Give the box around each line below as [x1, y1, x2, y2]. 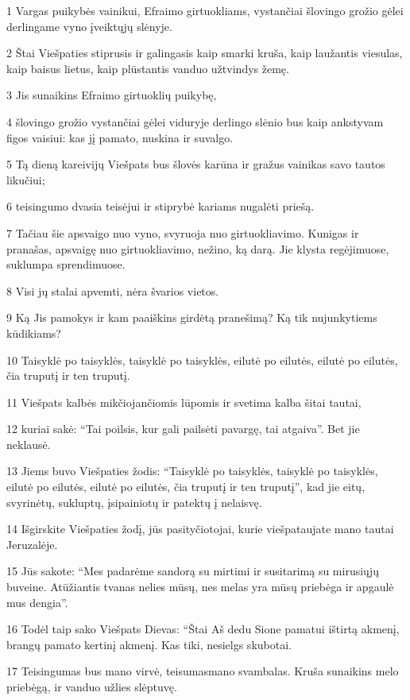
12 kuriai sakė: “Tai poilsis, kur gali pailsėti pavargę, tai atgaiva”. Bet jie [6, 420, 360, 437]
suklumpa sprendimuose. [6, 256, 126, 273]
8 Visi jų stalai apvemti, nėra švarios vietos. [6, 282, 219, 299]
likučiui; [6, 171, 45, 188]
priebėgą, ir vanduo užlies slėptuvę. [6, 679, 177, 694]
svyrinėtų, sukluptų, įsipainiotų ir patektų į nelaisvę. [6, 493, 262, 510]
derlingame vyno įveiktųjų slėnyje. [6, 17, 172, 34]
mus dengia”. [6, 594, 68, 610]
